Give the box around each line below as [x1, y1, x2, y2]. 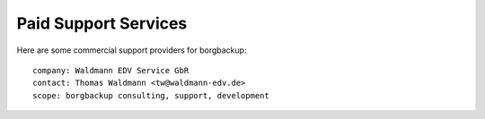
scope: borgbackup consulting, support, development [32, 90, 269, 100]
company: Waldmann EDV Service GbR [32, 65, 190, 75]
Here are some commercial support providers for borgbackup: [16, 45, 247, 55]
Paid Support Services [16, 13, 188, 33]
